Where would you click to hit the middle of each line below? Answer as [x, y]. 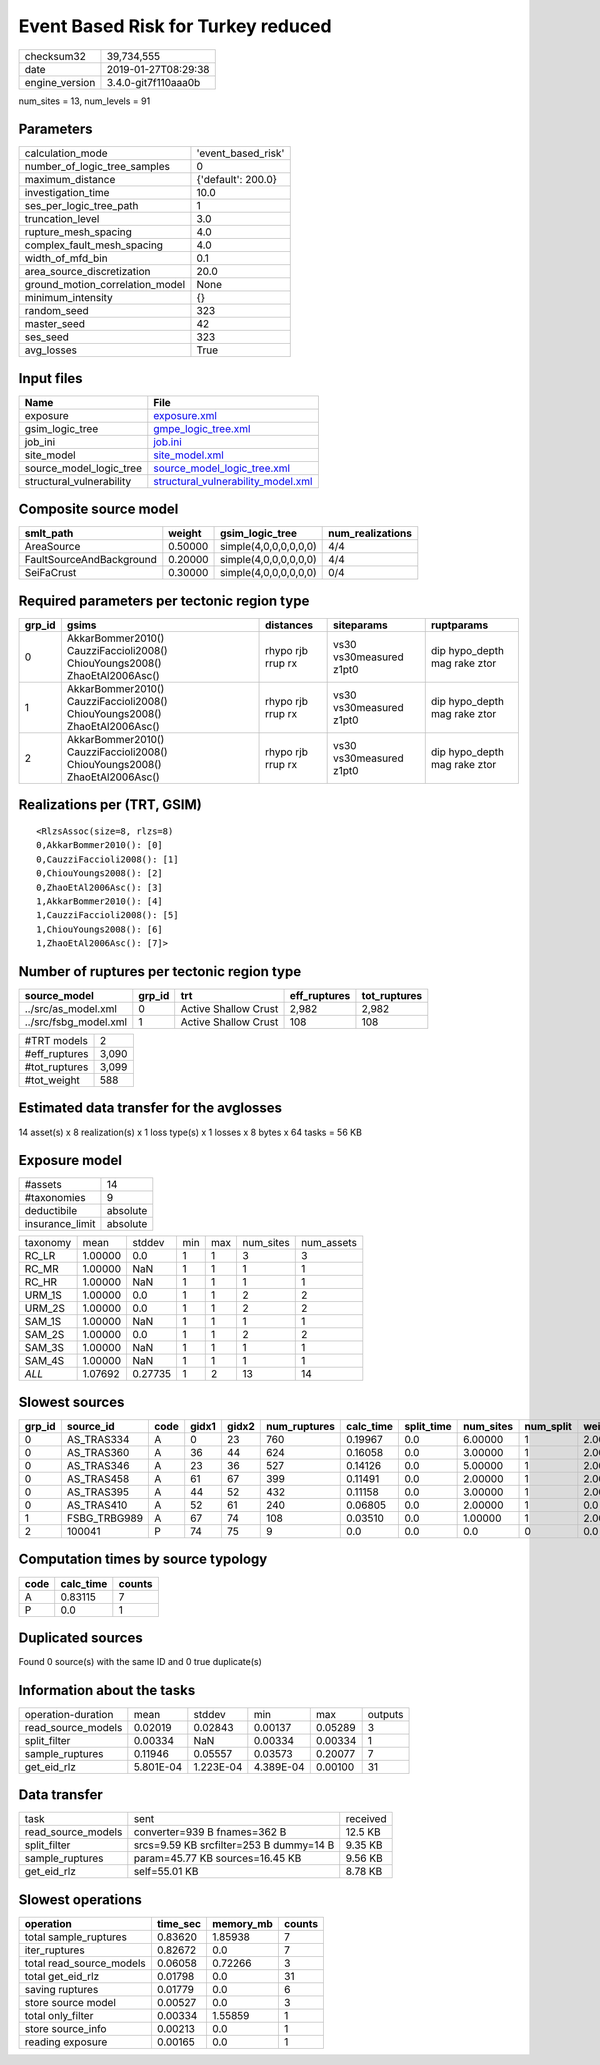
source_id [90, 1426]
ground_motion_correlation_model [105, 285]
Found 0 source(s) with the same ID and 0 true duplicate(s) [140, 1662]
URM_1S [43, 1295]
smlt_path [49, 533]
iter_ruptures [54, 1950]
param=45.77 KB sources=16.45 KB [217, 1858]
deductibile [51, 1211]
